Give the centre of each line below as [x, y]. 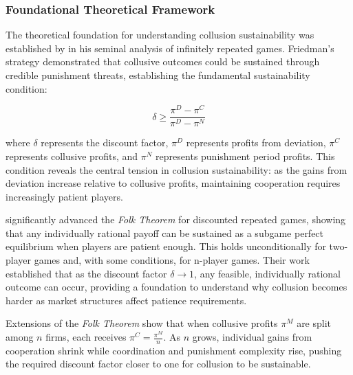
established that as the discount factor [86, 273]
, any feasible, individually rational [267, 273]
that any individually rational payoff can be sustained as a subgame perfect [165, 232]
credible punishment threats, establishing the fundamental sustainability [158, 75]
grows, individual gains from [252, 337]
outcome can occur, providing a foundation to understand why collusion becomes [176, 287]
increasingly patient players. [64, 196]
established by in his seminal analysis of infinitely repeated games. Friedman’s [170, 48]
